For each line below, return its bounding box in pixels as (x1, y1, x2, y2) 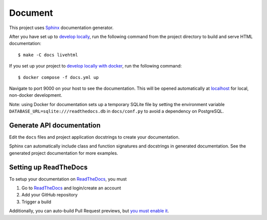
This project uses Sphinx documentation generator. (9, 25, 114, 31)
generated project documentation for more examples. (9, 150, 118, 156)
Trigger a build (21, 199, 51, 205)
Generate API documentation (9, 121, 101, 129)
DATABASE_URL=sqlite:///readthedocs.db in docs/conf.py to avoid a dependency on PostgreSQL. (9, 109, 224, 114)
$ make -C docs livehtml (18, 52, 78, 58)
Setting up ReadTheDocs (9, 163, 88, 171)
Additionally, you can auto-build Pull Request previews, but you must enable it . (9, 208, 169, 214)
